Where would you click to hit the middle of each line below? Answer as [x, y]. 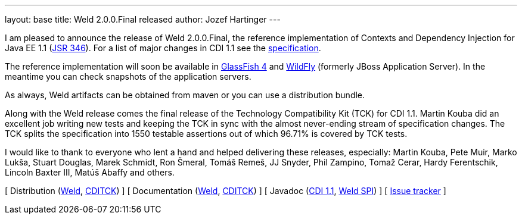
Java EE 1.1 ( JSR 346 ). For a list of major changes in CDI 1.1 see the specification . [163, 48]
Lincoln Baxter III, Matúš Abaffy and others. [90, 172]
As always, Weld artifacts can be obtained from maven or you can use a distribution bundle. [185, 95]
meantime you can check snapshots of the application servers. [128, 76]
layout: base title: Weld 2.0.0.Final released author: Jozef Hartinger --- [143, 19]
